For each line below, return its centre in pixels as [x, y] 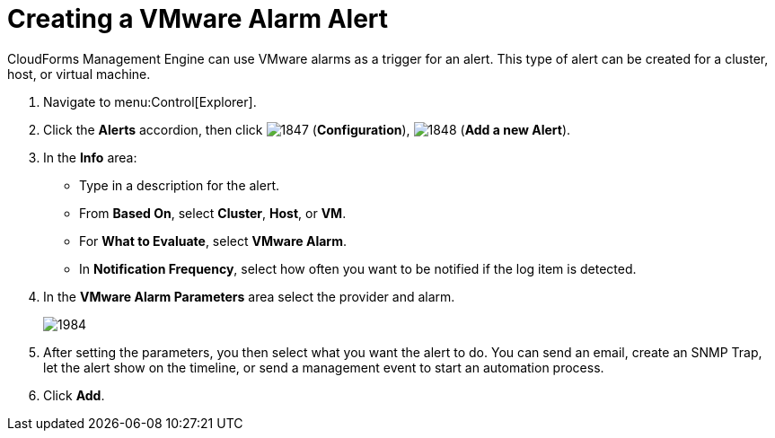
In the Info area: [90, 157]
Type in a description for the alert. [180, 185]
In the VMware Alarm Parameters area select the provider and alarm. [249, 296]
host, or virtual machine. [79, 74]
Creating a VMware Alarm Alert [198, 19]
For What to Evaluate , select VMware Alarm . [213, 241]
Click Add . [74, 395]
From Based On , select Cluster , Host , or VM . [213, 213]
